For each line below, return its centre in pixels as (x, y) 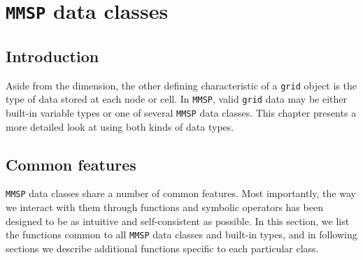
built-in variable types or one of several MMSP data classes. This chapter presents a (181, 113)
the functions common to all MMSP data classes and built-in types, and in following (181, 234)
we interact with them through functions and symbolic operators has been (164, 207)
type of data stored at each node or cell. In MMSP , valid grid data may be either (176, 99)
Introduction (52, 56)
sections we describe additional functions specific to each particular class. (162, 248)
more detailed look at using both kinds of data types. (120, 126)
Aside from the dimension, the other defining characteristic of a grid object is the (181, 85)
